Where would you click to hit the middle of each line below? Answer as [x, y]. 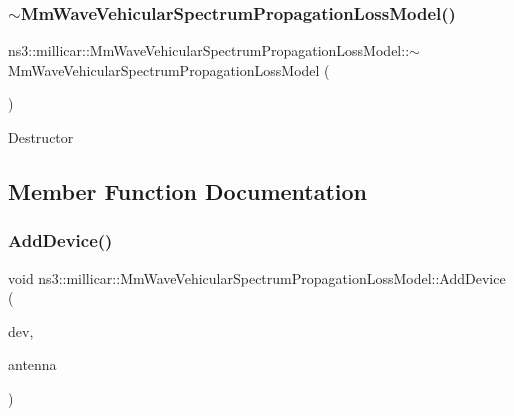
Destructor [41, 137]
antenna [32, 364]
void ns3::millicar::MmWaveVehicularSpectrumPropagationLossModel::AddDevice [257, 277]
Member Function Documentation [188, 190]
